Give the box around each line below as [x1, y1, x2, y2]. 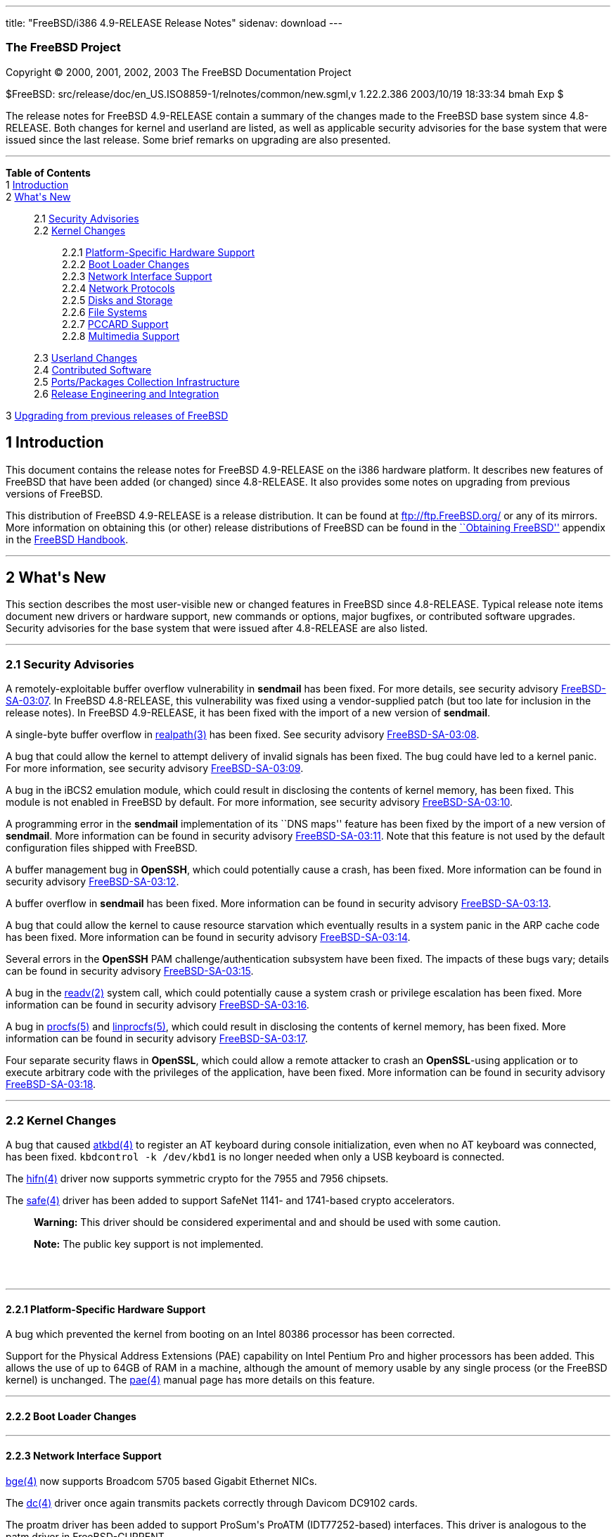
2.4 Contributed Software [34, 363, 152, 376]
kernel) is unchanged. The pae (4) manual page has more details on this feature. [6, 1374, 376, 1386]
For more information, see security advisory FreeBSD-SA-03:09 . [6, 762, 304, 775]
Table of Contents [6, 166, 91, 179]
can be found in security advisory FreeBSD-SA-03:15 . [6, 965, 254, 978]
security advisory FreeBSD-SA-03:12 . [6, 875, 179, 888]
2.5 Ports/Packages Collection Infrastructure [34, 375, 240, 388]
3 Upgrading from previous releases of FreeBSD [6, 409, 229, 422]
